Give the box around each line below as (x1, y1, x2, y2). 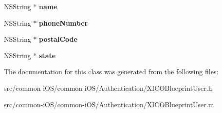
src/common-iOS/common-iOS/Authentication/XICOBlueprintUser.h (4, 82, 212, 93)
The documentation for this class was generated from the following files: (4, 66, 219, 77)
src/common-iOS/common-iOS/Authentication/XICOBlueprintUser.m (4, 99, 214, 109)
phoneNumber (39, 17, 88, 28)
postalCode (39, 34, 77, 44)
